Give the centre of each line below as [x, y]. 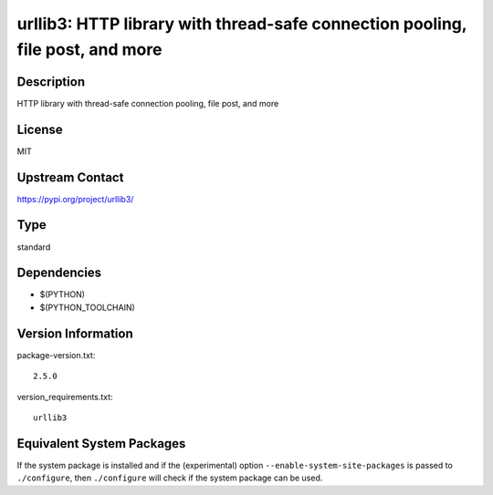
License [40, 129]
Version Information [75, 333]
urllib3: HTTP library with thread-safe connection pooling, [242, 24]
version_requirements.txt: [65, 397]
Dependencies [59, 273]
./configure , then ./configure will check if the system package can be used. [170, 478]
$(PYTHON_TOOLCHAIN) [88, 307]
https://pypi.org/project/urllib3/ [75, 199]
